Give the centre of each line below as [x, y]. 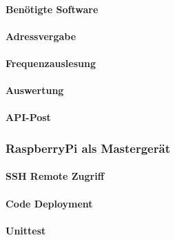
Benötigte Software [52, 9]
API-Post [28, 117]
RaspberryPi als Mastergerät [88, 148]
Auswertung [35, 90]
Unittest [26, 230]
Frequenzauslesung [51, 63]
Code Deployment [49, 203]
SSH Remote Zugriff [55, 176]
